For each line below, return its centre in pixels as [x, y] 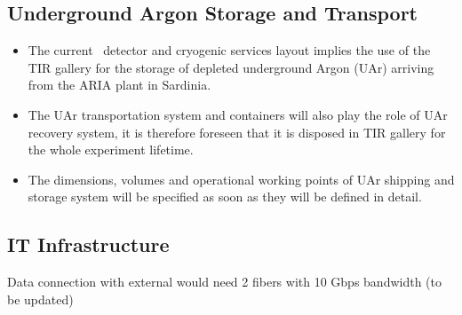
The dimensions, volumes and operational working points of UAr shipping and [241, 179]
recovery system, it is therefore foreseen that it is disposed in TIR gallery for [237, 132]
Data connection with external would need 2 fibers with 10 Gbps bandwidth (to [225, 282]
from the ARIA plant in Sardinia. [119, 85]
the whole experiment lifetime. [111, 150]
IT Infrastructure [88, 244]
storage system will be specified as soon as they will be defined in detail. [225, 197]
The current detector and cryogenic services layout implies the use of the [229, 50]
